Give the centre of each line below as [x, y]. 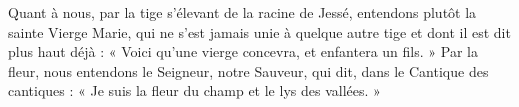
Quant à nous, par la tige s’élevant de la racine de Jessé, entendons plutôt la [242, 12]
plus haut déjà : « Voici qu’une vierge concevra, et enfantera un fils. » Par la [243, 51]
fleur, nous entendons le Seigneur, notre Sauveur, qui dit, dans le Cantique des [248, 70]
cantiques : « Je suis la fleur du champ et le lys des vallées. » [194, 90]
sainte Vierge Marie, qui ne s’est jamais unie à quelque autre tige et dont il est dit [259, 31]
